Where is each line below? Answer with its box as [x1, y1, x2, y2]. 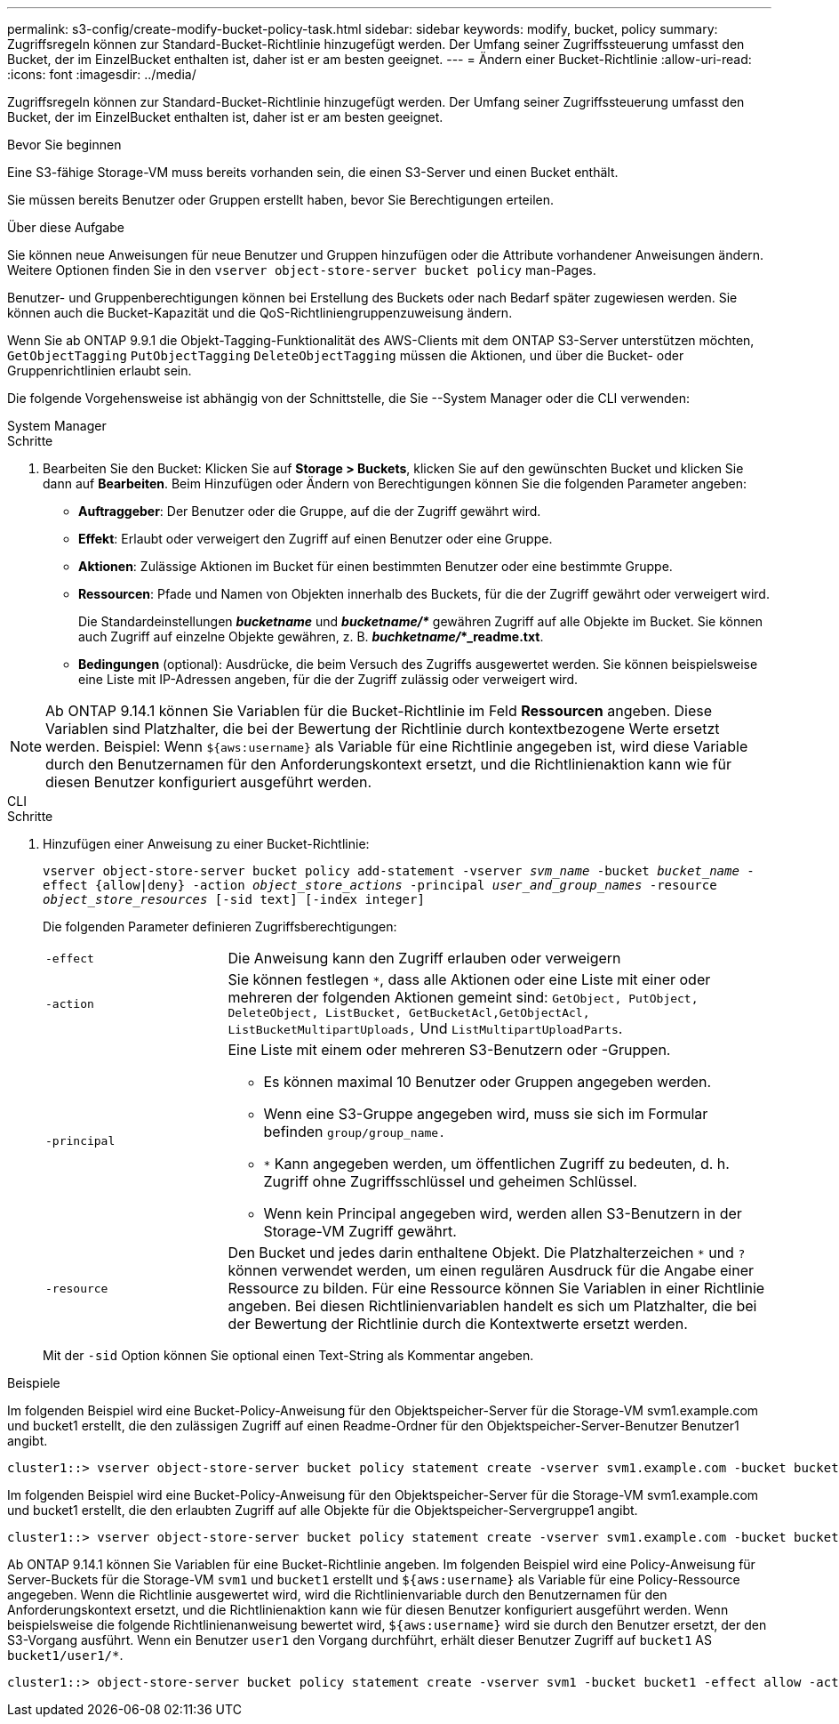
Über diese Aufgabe [7, 220, 124, 235]
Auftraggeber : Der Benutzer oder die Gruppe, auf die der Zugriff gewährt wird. [78, 504, 541, 519]
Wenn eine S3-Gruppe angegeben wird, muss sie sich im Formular [263, 1105, 708, 1123]
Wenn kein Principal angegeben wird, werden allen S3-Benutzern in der [263, 1204, 742, 1222]
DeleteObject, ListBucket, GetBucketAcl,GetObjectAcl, [228, 1006, 590, 1019]
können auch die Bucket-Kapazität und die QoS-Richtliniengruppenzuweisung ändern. [7, 305, 513, 320]
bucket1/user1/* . [7, 1647, 124, 1663]
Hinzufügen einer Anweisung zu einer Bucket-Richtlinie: [43, 836, 370, 851]
